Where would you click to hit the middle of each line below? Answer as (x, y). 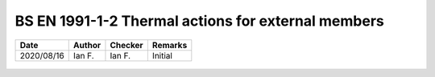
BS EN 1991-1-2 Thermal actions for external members (199, 21)
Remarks (170, 45)
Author (87, 45)
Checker (127, 45)
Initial (162, 55)
